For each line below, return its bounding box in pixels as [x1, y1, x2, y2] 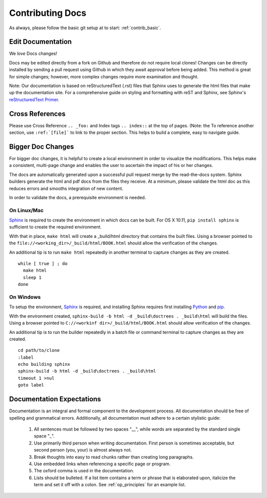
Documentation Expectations [9, 395, 101, 403]
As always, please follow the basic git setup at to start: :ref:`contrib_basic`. [9, 25, 161, 31]
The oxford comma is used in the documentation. [34, 468, 134, 474]
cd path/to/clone [18, 347, 60, 353]
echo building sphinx [18, 362, 70, 367]
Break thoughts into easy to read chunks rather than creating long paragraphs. [34, 454, 194, 460]
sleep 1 [23, 275, 42, 280]
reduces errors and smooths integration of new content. [9, 185, 124, 191]
